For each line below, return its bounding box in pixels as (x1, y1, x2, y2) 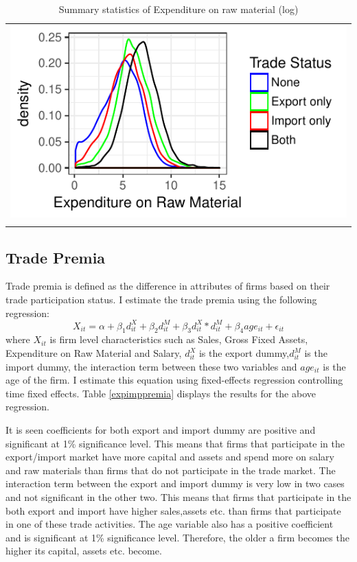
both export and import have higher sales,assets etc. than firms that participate (5, 503, 341, 517)
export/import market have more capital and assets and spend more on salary (5, 449, 334, 464)
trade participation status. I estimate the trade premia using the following (5, 292, 317, 306)
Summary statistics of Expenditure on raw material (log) (58, 2, 299, 16)
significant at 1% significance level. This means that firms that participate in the (5, 436, 345, 450)
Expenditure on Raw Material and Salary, (5, 346, 182, 360)
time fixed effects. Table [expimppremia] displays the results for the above (5, 386, 316, 400)
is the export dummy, (198, 346, 290, 360)
